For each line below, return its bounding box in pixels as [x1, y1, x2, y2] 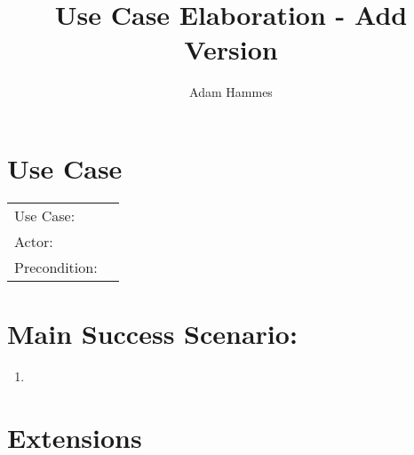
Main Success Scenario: [7, 315, 298, 352]
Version [184, 31, 278, 68]
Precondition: [14, 256, 98, 277]
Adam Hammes [189, 83, 273, 101]
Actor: [14, 230, 53, 251]
